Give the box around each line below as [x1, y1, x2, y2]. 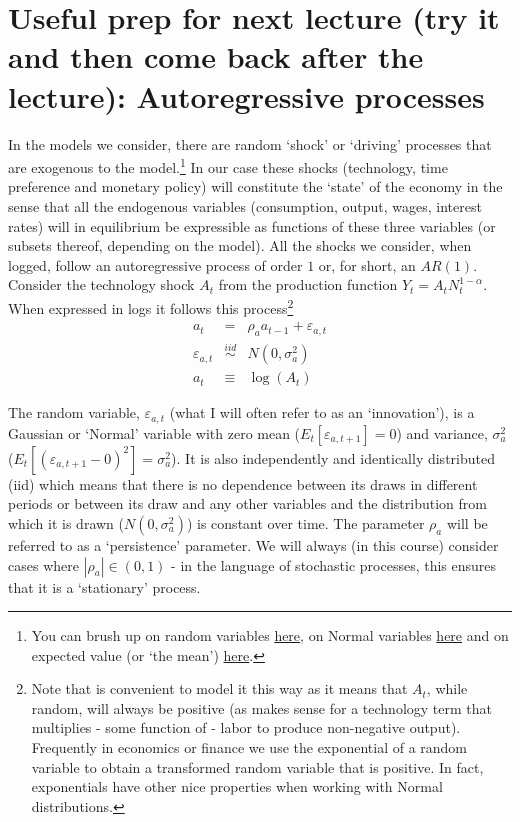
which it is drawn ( [8, 512, 125, 533]
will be [446, 512, 488, 533]
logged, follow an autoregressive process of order [8, 254, 303, 275]
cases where [8, 554, 79, 575]
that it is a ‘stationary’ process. [8, 576, 201, 597]
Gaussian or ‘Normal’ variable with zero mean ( [8, 422, 301, 443]
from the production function [218, 274, 398, 295]
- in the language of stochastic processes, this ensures [171, 554, 497, 575]
